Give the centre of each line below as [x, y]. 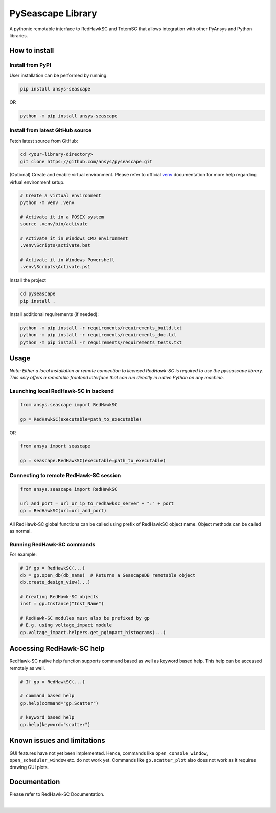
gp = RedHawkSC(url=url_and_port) [63, 511]
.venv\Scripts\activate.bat [55, 246]
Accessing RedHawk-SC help [57, 649]
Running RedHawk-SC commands [52, 544]
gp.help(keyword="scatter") [55, 725]
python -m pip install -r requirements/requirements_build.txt [101, 328]
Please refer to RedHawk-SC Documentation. [57, 794]
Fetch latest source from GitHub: [44, 141]
